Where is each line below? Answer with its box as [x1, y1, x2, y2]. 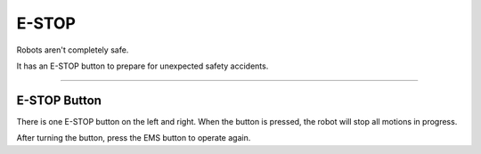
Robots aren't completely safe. [16, 45, 129, 55]
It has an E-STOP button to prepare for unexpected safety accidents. [16, 61, 269, 71]
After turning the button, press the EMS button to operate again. [16, 133, 251, 143]
